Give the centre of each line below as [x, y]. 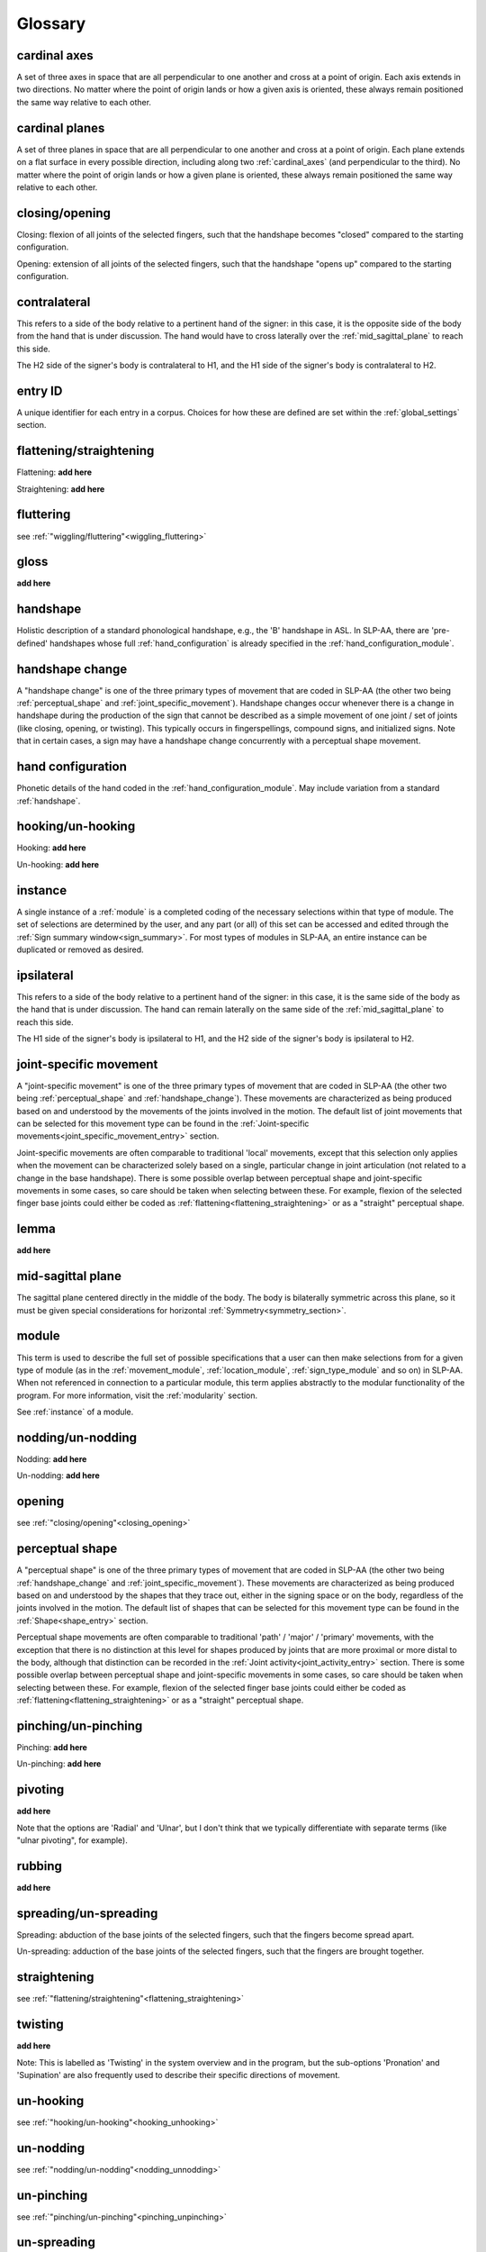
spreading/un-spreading [87, 1913]
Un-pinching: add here [59, 1764]
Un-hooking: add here [58, 864]
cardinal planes [61, 127]
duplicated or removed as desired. [80, 949]
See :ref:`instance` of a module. [75, 1412]
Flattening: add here [54, 472]
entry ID [40, 390]
